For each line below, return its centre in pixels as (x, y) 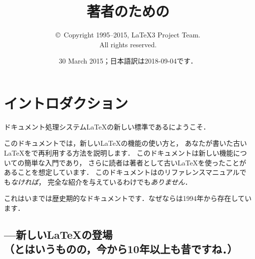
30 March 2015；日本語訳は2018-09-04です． (128, 61)
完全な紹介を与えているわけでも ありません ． (120, 181)
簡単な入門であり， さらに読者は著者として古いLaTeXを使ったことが (135, 162)
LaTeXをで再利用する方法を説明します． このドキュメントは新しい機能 (119, 153)
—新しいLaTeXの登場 (58, 234)
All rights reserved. (128, 44)
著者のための (128, 11)
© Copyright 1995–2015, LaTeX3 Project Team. (128, 35)
